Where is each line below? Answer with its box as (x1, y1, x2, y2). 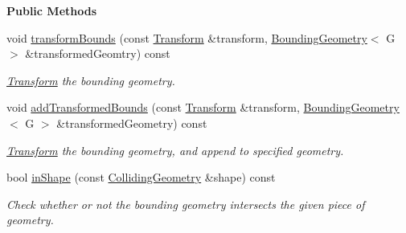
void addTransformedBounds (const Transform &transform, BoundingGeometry (6, 99, 400, 116)
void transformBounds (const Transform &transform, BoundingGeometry (6, 29, 367, 46)
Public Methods (6, 2, 97, 18)
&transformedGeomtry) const (25, 45, 170, 62)
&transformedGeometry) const (56, 114, 207, 131)
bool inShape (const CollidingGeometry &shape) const (6, 169, 276, 186)
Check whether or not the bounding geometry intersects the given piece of (6, 195, 365, 212)
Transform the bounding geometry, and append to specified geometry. (6, 141, 344, 158)
